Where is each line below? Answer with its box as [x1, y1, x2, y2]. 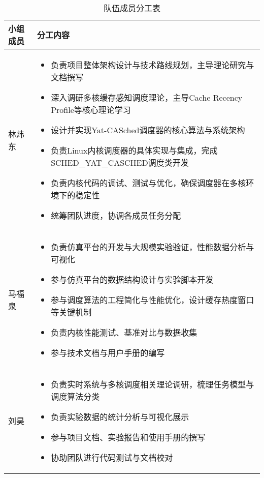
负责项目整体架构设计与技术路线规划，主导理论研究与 [51, 59, 254, 71]
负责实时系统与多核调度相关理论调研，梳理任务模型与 [51, 378, 254, 390]
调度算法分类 [51, 391, 100, 402]
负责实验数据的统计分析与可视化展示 [51, 411, 189, 423]
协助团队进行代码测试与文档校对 [51, 452, 173, 463]
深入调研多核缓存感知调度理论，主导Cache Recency [51, 92, 243, 103]
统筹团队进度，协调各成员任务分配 [51, 210, 181, 221]
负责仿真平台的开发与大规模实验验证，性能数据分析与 [51, 241, 254, 253]
